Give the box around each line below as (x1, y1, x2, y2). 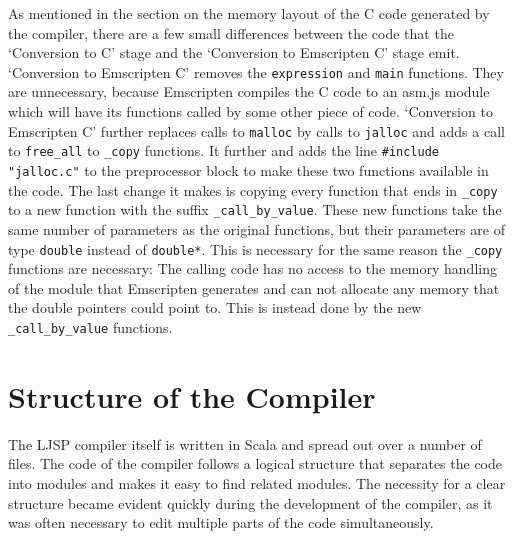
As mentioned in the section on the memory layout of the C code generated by (8, 3, 490, 23)
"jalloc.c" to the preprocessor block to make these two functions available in (8, 159, 489, 180)
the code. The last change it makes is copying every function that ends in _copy (8, 179, 498, 200)
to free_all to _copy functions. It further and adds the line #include (8, 140, 440, 161)
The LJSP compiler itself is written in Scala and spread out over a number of (8, 433, 482, 454)
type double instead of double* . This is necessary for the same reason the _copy (8, 238, 503, 259)
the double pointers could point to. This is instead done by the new (8, 297, 422, 318)
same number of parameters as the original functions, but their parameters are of (8, 218, 505, 239)
